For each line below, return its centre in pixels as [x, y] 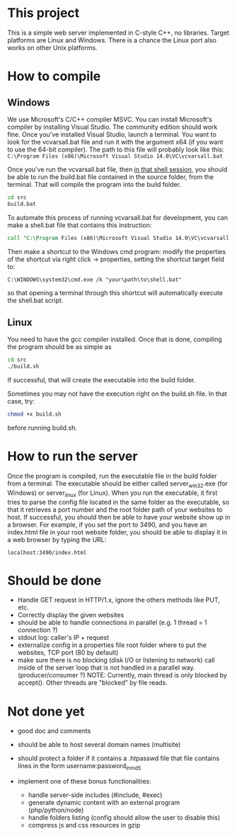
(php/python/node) [56, 810]
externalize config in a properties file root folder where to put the [112, 645]
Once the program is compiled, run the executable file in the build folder [112, 476]
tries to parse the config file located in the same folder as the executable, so [118, 502]
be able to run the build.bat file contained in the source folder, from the [111, 177]
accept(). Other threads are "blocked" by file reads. [92, 683]
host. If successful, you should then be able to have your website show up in [119, 517]
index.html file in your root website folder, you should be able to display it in [117, 532]
